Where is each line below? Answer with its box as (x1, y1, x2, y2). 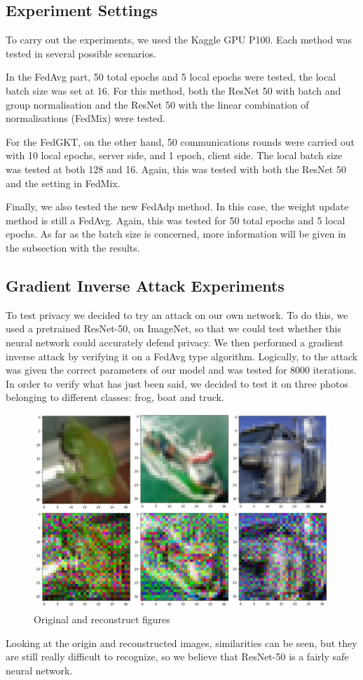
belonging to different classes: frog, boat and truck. (6, 390, 224, 404)
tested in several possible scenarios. (6, 46, 156, 60)
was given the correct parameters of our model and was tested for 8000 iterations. (6, 362, 357, 377)
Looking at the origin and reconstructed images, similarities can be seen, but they (6, 635, 357, 650)
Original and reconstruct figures (34, 612, 170, 627)
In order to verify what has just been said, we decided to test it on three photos (6, 376, 348, 390)
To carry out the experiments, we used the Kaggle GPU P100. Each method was (6, 32, 352, 47)
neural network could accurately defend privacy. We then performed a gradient (6, 334, 344, 349)
